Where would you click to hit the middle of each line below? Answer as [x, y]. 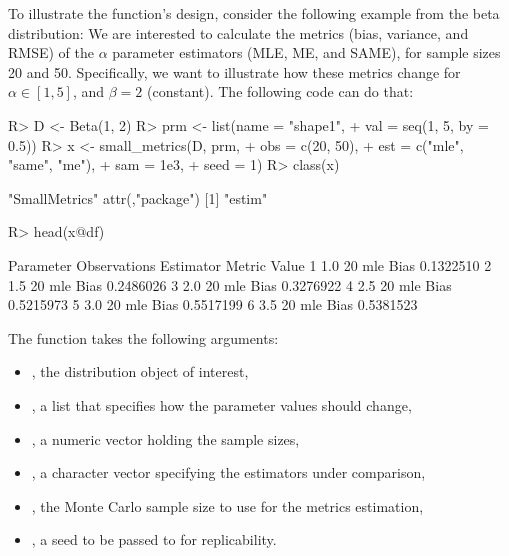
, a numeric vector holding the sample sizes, [165, 438]
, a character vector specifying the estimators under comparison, [228, 472]
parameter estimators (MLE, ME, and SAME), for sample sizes [306, 52]
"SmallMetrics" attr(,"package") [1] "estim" [138, 197]
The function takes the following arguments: [143, 337]
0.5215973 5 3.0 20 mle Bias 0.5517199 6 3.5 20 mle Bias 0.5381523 [213, 304]
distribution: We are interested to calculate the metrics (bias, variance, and [238, 32]
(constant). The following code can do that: [280, 91]
